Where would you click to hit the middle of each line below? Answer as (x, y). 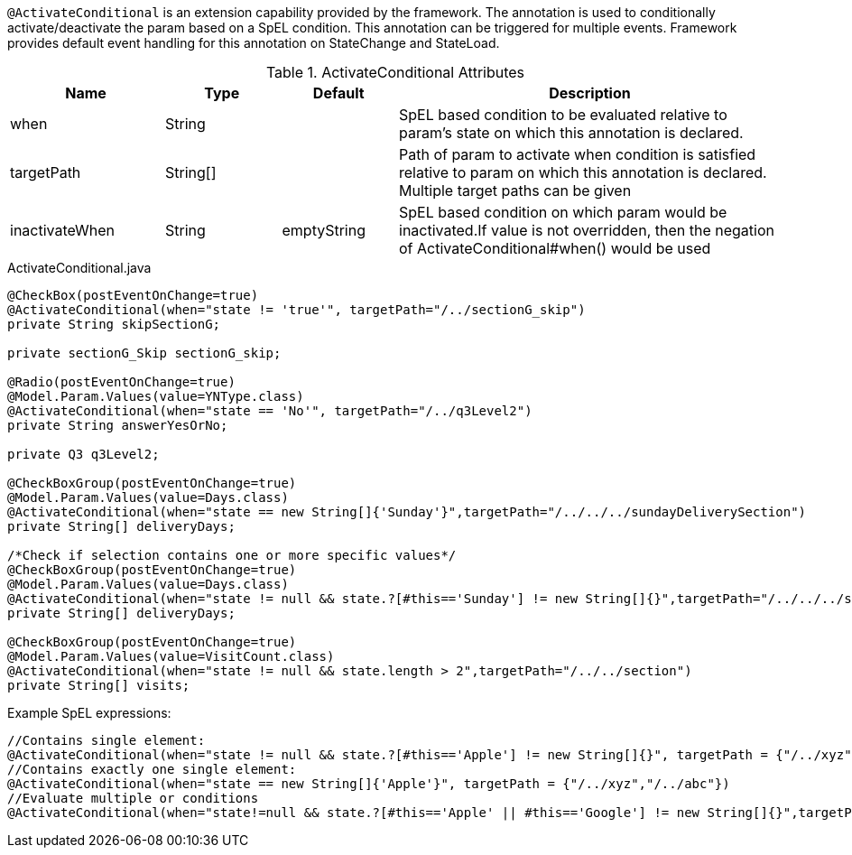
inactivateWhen (63, 230)
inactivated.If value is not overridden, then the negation (587, 230)
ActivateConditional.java (79, 268)
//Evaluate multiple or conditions (133, 798)
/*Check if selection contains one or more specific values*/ (232, 555)
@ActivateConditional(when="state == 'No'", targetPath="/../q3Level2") (270, 411)
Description (590, 93)
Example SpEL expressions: (89, 713)
